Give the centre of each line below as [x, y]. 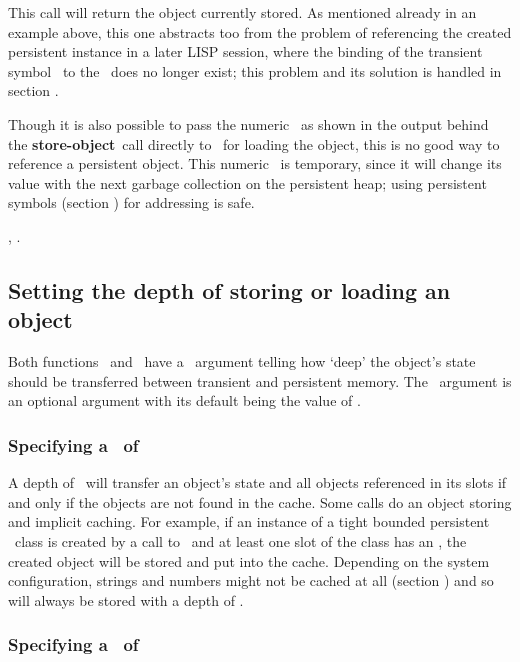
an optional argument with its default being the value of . [184, 400]
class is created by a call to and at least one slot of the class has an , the [240, 540]
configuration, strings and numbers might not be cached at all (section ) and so [251, 580]
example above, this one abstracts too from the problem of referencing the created [260, 31]
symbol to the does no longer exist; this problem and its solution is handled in [255, 70]
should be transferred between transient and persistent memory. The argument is [260, 380]
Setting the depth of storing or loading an [229, 289]
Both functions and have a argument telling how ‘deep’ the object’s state [242, 361]
